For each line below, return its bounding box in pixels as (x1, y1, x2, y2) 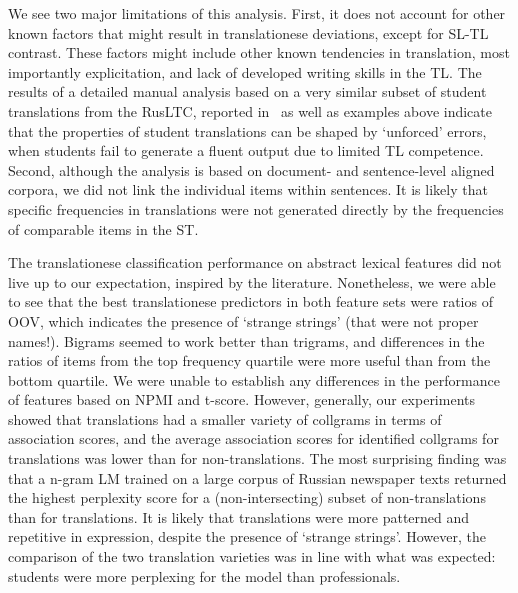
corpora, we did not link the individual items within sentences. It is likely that (8, 179, 488, 200)
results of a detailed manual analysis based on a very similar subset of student (8, 81, 487, 102)
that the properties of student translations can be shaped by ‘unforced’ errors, (8, 120, 487, 141)
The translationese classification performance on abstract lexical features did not (8, 252, 502, 273)
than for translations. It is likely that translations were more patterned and (8, 506, 470, 527)
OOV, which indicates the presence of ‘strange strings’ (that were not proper (8, 310, 479, 331)
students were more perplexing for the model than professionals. (8, 565, 401, 586)
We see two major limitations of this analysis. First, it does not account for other (8, 3, 506, 23)
